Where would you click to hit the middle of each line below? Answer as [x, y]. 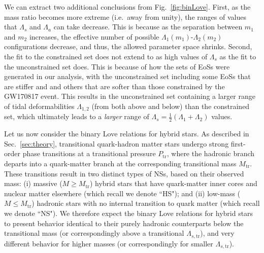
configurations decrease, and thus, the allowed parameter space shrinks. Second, [128, 46]
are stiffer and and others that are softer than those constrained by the [114, 86]
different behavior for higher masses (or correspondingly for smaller [109, 243]
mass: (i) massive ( [33, 183]
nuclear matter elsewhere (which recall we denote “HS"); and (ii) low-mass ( [122, 193]
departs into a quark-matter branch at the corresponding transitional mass [120, 163]
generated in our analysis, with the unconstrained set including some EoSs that [127, 76]
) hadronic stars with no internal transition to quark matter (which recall [146, 203]
